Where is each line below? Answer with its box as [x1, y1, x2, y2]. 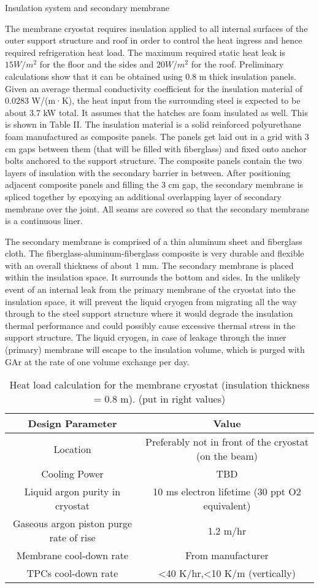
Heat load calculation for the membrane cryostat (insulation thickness [9, 377, 310, 392]
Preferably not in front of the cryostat [145, 435, 309, 449]
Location [53, 441, 91, 456]
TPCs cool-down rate [26, 566, 118, 581]
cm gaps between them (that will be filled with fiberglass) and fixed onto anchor [5, 142, 307, 155]
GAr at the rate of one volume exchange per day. [5, 355, 190, 368]
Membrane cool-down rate [16, 548, 129, 563]
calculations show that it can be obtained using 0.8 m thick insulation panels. [5, 69, 296, 82]
